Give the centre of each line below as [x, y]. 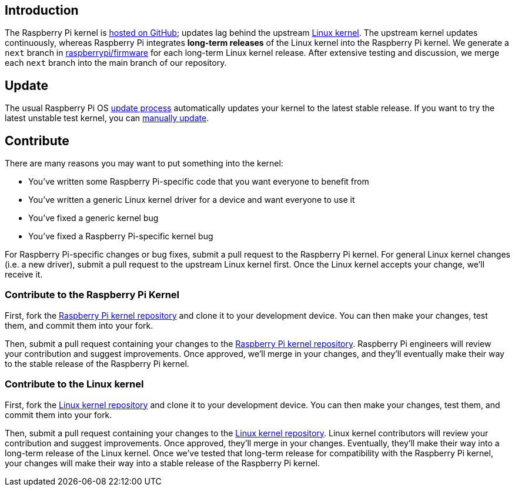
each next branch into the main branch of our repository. [116, 63]
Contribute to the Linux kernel [74, 384]
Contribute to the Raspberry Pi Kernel [92, 295]
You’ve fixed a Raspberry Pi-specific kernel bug [121, 236]
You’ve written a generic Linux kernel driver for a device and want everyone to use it [192, 200]
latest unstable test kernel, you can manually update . [107, 118]
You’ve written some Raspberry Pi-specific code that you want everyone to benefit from [199, 182]
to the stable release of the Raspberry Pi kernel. [97, 363]
